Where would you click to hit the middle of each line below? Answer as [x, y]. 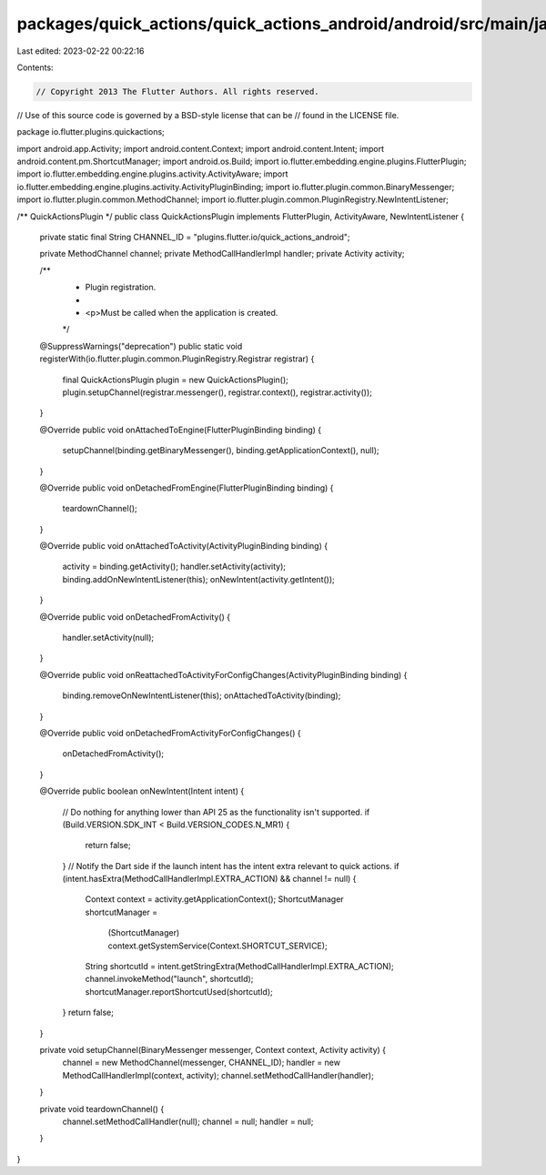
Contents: [35, 67]
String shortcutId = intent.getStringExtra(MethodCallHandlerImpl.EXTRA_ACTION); [240, 967]
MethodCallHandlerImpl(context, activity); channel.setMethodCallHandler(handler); [218, 1075]
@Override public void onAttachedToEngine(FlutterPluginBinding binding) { [181, 430]
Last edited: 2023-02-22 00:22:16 [81, 51]
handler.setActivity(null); [108, 638]
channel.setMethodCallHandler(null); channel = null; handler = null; [188, 1121]
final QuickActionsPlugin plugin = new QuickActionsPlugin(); [175, 380]
